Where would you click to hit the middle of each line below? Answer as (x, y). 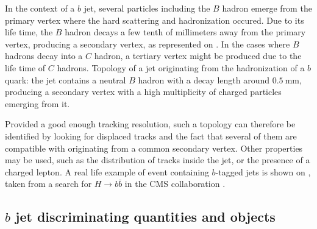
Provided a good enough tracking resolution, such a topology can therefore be (150, 124)
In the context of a (40, 8)
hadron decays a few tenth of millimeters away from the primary (185, 32)
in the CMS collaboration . (175, 184)
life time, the (29, 32)
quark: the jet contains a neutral (66, 79)
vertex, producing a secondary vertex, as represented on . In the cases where (148, 44)
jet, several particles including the (147, 8)
